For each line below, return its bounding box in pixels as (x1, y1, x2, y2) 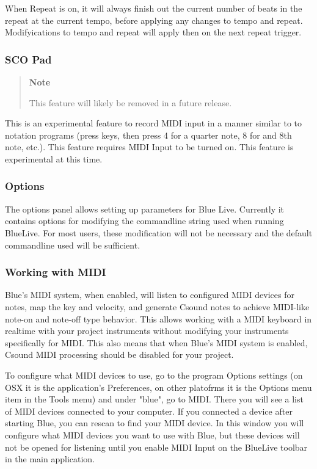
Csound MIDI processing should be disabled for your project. (5, 348, 234, 361)
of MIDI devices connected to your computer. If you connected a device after (5, 404, 293, 417)
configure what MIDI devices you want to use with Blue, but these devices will (5, 428, 300, 441)
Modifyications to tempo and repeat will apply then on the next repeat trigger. (5, 26, 302, 38)
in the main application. (5, 453, 95, 465)
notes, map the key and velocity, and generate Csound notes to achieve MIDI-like (5, 300, 310, 313)
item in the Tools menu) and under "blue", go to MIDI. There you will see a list (5, 393, 304, 405)
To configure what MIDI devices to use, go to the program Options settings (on (5, 368, 303, 381)
